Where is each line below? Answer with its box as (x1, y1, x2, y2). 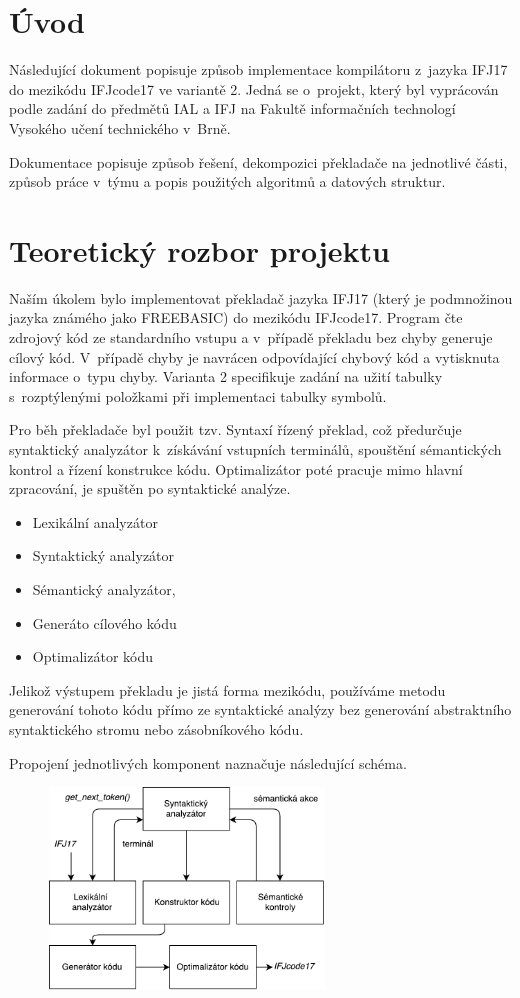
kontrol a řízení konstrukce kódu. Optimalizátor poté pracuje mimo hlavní (9, 458, 463, 479)
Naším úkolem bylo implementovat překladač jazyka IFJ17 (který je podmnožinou (9, 287, 513, 308)
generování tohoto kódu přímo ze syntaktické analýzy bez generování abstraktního (9, 699, 512, 720)
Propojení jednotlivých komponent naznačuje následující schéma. (9, 752, 407, 773)
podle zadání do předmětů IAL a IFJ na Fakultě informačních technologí (9, 98, 456, 119)
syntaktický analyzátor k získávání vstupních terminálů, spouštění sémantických (9, 438, 502, 459)
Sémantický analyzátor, (32, 578, 176, 599)
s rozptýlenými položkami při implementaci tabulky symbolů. (9, 385, 387, 406)
